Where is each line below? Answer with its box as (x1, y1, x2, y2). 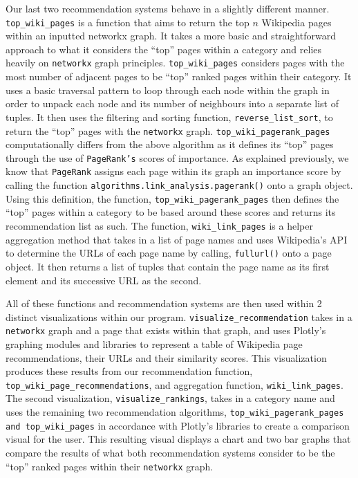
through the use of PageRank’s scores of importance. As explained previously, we (6, 150, 349, 165)
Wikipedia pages (261, 15, 332, 29)
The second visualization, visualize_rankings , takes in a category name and (6, 391, 335, 405)
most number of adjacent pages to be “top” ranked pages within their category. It (6, 69, 352, 84)
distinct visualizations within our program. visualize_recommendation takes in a (6, 309, 352, 324)
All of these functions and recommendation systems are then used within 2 (6, 296, 322, 311)
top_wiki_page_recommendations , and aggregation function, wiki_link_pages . (6, 377, 343, 392)
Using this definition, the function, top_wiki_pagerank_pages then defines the (6, 191, 339, 205)
